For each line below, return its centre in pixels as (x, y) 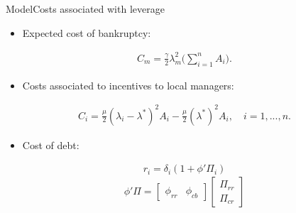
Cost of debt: (51, 144)
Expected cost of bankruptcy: (87, 32)
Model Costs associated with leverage (85, 9)
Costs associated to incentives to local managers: (128, 85)
